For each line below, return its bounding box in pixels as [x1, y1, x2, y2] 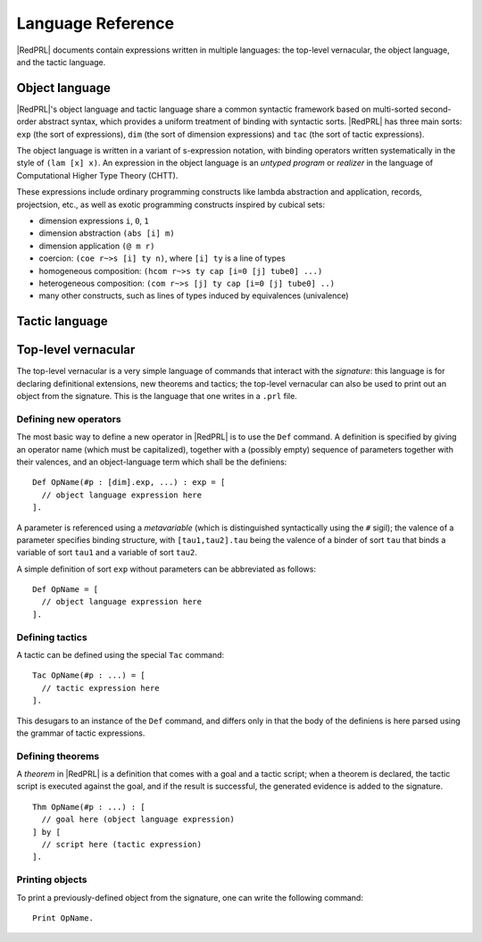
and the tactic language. [16, 56, 106, 67]
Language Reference [16, 13, 174, 33]
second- [420, 104, 452, 114]
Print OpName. [32, 913, 94, 923]
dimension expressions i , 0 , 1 [38, 215, 149, 226]
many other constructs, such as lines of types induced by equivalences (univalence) [38, 290, 349, 301]
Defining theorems [16, 750, 100, 763]
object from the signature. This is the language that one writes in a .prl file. [16, 391, 298, 402]
